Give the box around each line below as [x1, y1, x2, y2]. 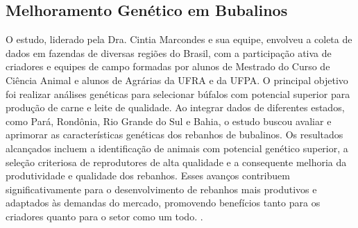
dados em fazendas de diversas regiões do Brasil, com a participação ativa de [6, 45, 332, 60]
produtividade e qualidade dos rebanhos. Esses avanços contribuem [6, 168, 290, 183]
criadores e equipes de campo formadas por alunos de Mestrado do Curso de [6, 59, 330, 74]
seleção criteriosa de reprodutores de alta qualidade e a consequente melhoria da [6, 154, 347, 169]
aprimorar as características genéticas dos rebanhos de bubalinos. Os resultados [6, 127, 343, 142]
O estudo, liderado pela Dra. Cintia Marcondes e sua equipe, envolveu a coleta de [6, 32, 352, 47]
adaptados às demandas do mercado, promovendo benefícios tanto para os [6, 195, 321, 210]
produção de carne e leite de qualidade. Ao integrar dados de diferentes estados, [6, 100, 345, 115]
